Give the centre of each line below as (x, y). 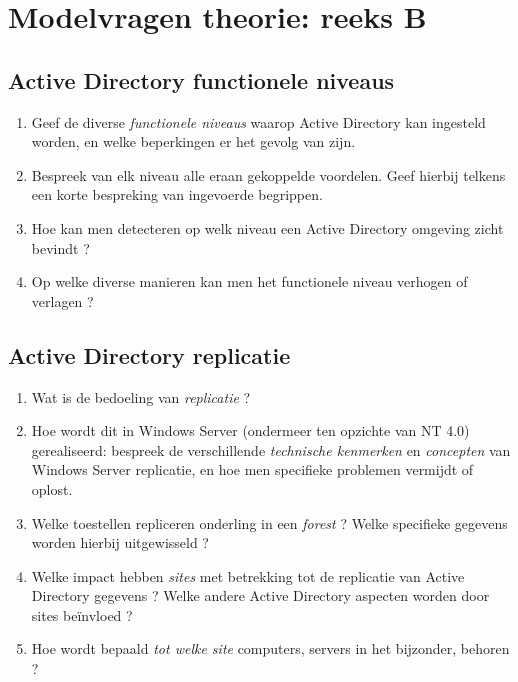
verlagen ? (62, 300)
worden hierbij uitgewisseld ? (120, 542)
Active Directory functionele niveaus (201, 79)
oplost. (52, 488)
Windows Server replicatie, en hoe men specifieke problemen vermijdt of (252, 469)
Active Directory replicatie (149, 354)
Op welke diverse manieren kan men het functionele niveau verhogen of (249, 281)
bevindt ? (60, 247)
